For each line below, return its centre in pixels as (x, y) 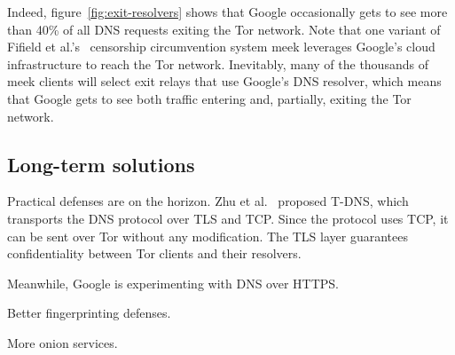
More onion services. (63, 342)
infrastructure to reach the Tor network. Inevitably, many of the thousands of (218, 63)
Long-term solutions (101, 164)
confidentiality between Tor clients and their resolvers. (154, 253)
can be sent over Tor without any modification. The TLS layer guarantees (208, 236)
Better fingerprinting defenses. (89, 313)
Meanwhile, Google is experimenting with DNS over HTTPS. (173, 283)
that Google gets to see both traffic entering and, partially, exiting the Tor (209, 98)
